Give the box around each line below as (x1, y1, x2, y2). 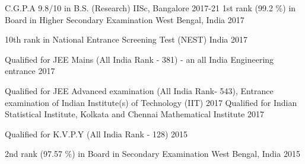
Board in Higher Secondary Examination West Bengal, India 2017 (5, 13, 244, 25)
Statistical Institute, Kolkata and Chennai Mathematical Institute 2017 (5, 108, 264, 120)
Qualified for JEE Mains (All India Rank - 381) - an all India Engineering (5, 53, 274, 65)
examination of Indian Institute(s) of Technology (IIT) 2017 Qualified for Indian (5, 96, 297, 108)
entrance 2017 (5, 65, 55, 77)
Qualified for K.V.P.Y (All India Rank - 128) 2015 (5, 127, 188, 140)
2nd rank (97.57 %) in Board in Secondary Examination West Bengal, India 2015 (5, 147, 300, 160)
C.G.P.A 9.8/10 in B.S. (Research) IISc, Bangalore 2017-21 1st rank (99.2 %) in (5, 2, 296, 14)
